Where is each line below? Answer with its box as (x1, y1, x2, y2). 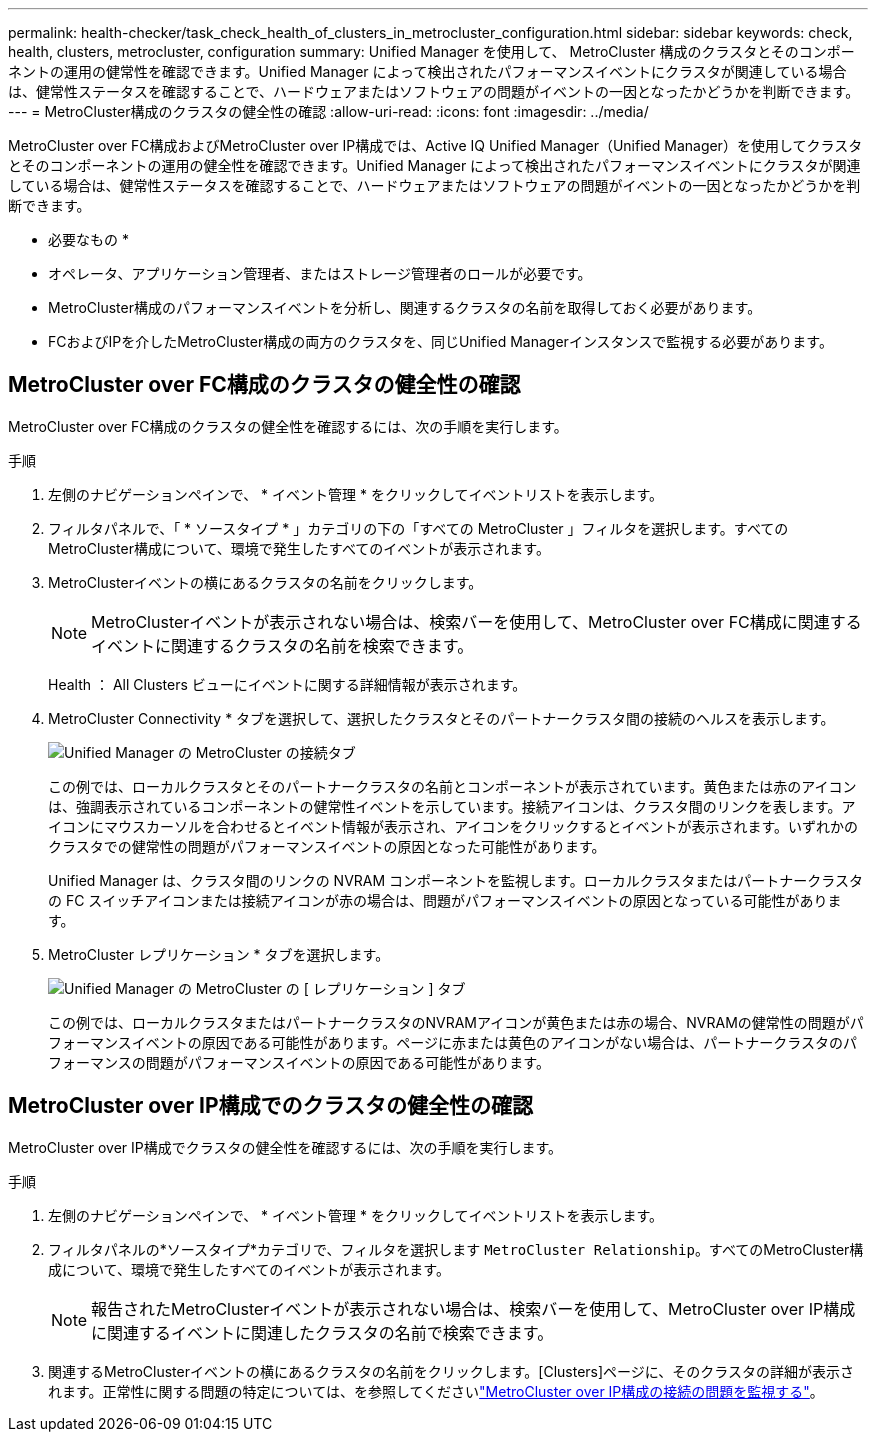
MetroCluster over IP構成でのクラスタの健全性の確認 (8, 1093, 534, 1119)
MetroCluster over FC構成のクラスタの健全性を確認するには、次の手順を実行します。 (8, 417, 568, 435)
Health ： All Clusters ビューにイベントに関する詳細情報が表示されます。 (48, 675, 527, 693)
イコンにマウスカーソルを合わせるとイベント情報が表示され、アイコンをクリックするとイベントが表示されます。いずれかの (48, 817, 859, 835)
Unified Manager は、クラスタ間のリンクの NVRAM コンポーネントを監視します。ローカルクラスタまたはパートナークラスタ (48, 871, 864, 889)
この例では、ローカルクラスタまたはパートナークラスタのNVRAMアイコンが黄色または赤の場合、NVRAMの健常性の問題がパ (48, 1013, 864, 1031)
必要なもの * (48, 231, 129, 248)
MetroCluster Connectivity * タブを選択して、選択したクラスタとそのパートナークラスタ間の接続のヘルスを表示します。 (48, 709, 835, 727)
